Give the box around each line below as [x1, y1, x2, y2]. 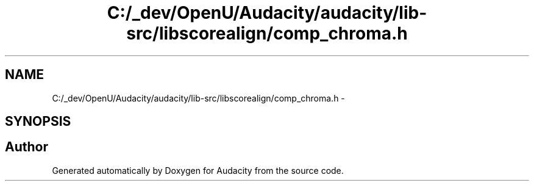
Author [5, 139, 48, 155]
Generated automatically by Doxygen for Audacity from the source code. [52, 165, 344, 176]
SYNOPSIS [5, 114, 71, 129]
